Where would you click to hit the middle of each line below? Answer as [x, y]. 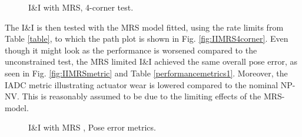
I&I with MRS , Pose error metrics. [92, 127]
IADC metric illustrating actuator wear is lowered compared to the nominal [142, 84]
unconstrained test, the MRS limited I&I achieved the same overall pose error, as [151, 61]
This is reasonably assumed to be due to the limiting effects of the [142, 96]
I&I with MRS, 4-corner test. [81, 7]
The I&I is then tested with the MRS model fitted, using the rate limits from [144, 27]
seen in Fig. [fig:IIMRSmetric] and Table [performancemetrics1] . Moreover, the [146, 73]
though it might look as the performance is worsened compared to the [131, 50]
